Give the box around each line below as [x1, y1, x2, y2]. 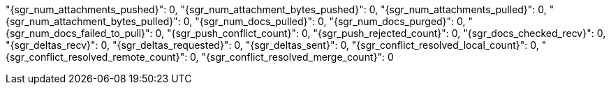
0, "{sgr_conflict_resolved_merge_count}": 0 [190, 51, 394, 63]
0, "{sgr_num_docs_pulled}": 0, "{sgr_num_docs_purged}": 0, [183, 15, 466, 27]
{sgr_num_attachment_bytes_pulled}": [6, 15, 181, 27]
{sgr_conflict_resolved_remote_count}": [6, 51, 188, 63]
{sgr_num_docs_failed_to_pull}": [6, 27, 153, 39]
